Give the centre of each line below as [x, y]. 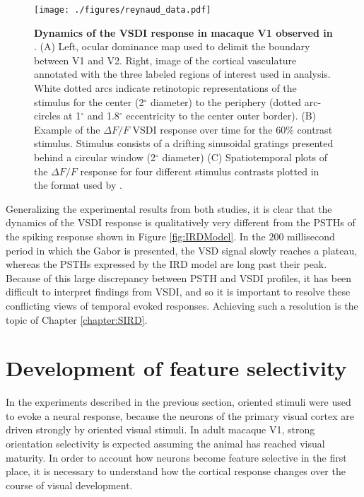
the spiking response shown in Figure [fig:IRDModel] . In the [136, 236]
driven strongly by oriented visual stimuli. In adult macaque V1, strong [160, 429]
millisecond [311, 236]
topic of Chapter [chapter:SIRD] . [77, 319]
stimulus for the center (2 [89, 101]
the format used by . [78, 185]
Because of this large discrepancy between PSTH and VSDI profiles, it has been [179, 277]
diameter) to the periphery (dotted [226, 101]
